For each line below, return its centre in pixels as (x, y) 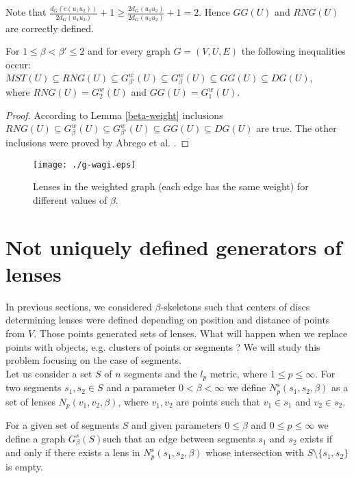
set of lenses (30, 401)
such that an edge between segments (179, 438)
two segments (34, 387)
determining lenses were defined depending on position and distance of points (168, 320)
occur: (18, 64)
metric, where (239, 373)
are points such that (218, 401)
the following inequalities (293, 51)
